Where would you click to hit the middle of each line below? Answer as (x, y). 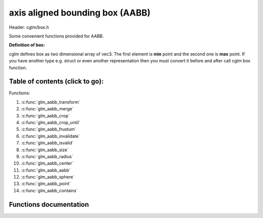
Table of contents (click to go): (56, 82)
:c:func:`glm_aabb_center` (47, 163)
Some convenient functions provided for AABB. (56, 36)
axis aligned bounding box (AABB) (80, 13)
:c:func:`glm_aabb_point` (46, 184)
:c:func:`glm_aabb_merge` (47, 109)
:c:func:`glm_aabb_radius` (47, 156)
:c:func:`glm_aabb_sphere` (48, 177)
